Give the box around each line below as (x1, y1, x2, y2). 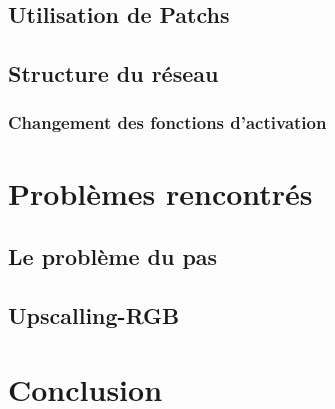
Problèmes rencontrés (8, 172, 313, 213)
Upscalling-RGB (8, 299, 180, 330)
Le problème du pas (8, 241, 218, 272)
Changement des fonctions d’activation (8, 110, 327, 135)
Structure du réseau (8, 58, 219, 89)
